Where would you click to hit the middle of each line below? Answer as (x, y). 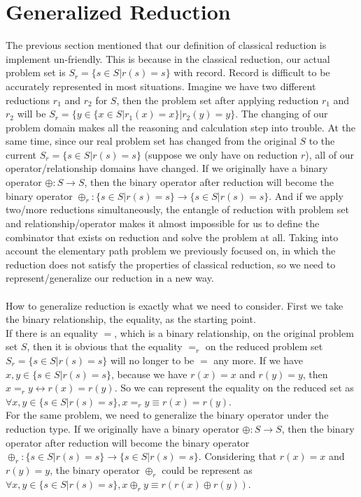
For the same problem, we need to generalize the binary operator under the (167, 415)
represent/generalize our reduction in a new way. (110, 278)
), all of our (330, 154)
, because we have (149, 374)
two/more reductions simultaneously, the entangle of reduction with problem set (177, 209)
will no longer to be (152, 360)
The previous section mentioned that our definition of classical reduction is (166, 45)
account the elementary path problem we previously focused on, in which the (171, 251)
